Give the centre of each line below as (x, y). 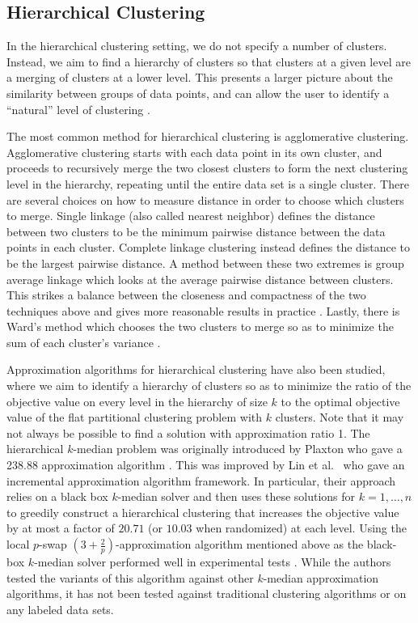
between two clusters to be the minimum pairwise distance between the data (196, 231)
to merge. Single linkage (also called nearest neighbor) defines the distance (191, 216)
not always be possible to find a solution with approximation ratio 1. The (188, 432)
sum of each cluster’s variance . (84, 342)
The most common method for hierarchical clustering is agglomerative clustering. (208, 136)
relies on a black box (57, 496)
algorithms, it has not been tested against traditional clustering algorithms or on (207, 593)
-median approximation (321, 577)
